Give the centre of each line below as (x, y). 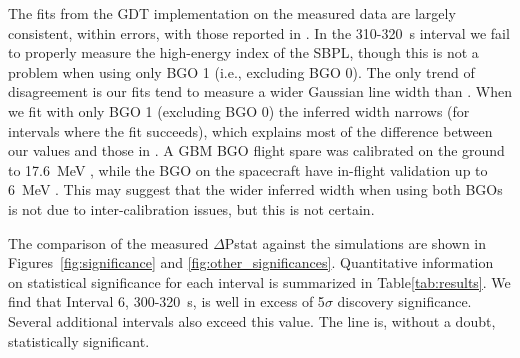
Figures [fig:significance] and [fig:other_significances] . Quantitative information (251, 262)
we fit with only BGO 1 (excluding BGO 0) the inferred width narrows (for (239, 110)
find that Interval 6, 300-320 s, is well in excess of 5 (166, 301)
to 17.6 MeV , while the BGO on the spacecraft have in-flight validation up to (248, 169)
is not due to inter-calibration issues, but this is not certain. (191, 208)
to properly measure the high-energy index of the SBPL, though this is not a (243, 52)
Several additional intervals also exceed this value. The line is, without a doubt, (252, 320)
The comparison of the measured (108, 242)
